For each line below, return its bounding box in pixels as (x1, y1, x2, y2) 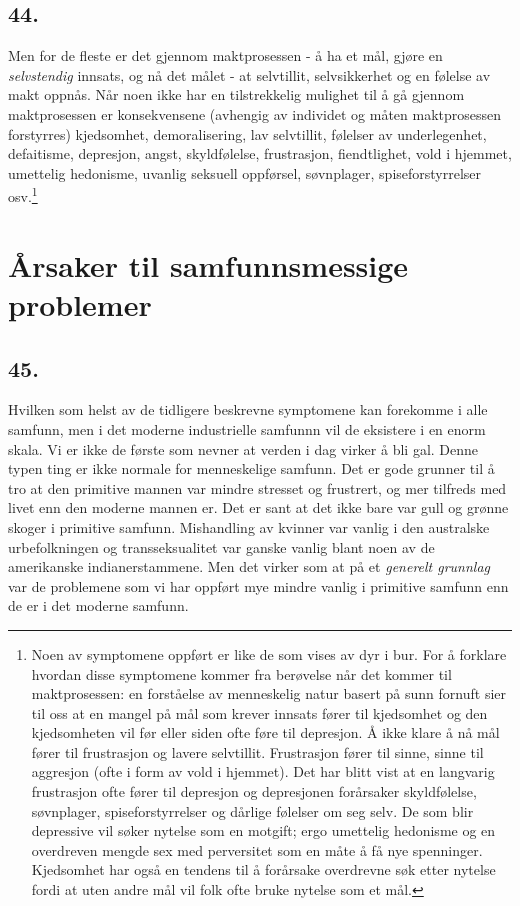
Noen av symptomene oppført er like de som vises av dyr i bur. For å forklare (31, 643, 507, 664)
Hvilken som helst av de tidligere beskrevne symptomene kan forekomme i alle (8, 399, 488, 420)
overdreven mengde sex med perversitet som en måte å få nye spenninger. (31, 839, 483, 860)
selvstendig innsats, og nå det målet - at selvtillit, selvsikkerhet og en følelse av (8, 64, 491, 85)
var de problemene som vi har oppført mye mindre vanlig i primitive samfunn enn (8, 575, 509, 596)
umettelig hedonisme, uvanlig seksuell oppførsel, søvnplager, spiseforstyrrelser (8, 162, 482, 183)
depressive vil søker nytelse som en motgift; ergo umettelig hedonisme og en (31, 820, 496, 841)
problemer (8, 283, 152, 324)
